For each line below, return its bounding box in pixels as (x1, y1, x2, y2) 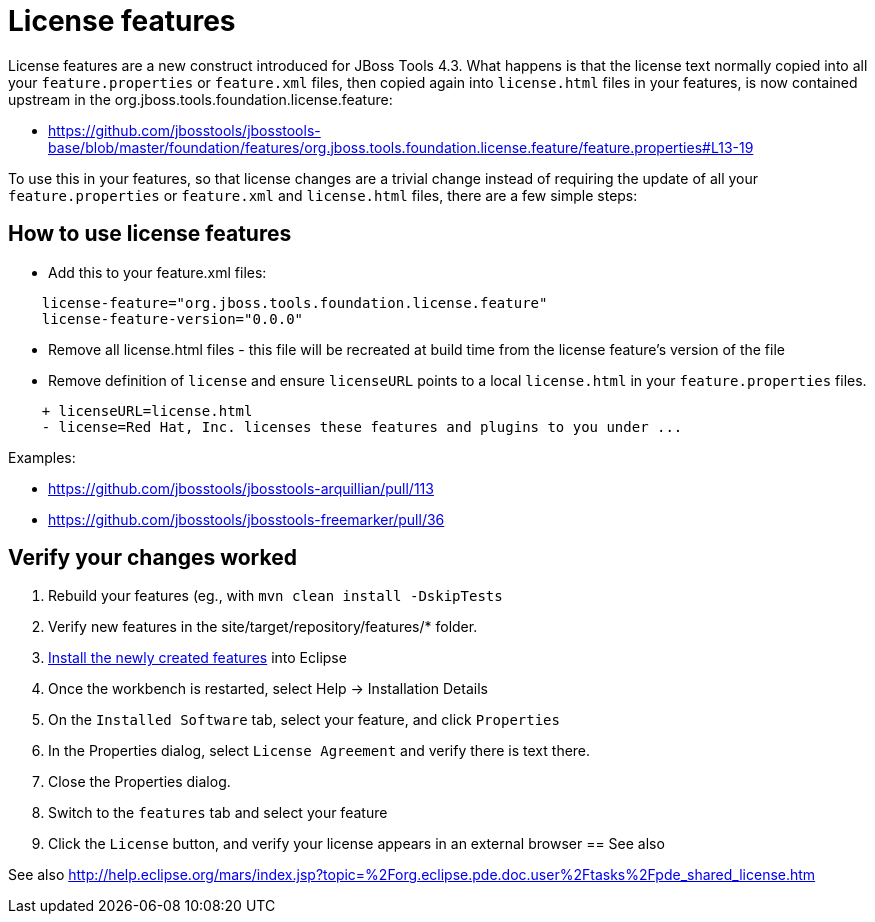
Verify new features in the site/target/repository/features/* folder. (48, 618, 478, 636)
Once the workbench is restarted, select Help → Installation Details (48, 680, 488, 698)
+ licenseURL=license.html (41, 402, 253, 419)
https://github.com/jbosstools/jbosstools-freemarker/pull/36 (48, 510, 445, 528)
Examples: (8, 448, 76, 466)
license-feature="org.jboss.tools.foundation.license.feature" (41, 294, 548, 311)
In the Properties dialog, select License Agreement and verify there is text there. (48, 742, 591, 760)
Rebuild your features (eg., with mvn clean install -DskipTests (48, 587, 503, 605)
